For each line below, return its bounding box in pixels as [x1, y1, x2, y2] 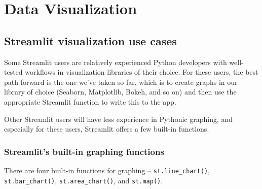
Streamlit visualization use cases [4, 33, 177, 48]
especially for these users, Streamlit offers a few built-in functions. [4, 123, 209, 134]
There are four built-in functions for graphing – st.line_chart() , [4, 165, 210, 175]
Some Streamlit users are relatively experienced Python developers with [4, 56, 227, 67]
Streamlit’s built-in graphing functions [4, 145, 164, 157]
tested [4, 67, 23, 77]
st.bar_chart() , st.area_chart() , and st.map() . [4, 175, 163, 185]
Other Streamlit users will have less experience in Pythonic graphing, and [4, 113, 233, 124]
